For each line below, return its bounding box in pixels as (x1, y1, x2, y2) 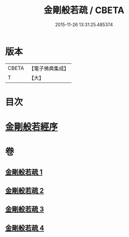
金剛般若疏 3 (5, 205, 44, 214)
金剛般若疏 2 (5, 187, 44, 195)
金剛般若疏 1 (5, 168, 43, 176)
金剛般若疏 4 (5, 223, 44, 232)
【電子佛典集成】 (28, 65, 69, 72)
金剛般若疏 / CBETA (43, 5, 124, 16)
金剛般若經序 (5, 121, 58, 133)
